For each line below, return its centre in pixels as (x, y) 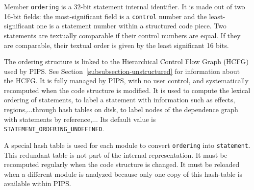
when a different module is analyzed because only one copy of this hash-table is (123, 174)
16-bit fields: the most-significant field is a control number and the (105, 16)
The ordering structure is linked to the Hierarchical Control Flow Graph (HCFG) (126, 61)
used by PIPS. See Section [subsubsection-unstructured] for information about (122, 71)
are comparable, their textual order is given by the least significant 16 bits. (116, 45)
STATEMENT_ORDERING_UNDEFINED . (54, 129)
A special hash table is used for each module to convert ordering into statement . (127, 145)
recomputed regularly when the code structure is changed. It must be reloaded (122, 164)
